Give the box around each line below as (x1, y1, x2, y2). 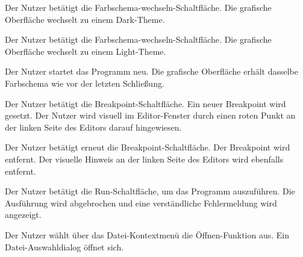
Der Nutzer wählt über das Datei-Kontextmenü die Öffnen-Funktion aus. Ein (5, 228, 290, 241)
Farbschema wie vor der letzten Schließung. (5, 76, 164, 89)
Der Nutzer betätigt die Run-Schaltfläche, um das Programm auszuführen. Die (5, 185, 295, 197)
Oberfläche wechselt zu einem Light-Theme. (5, 45, 166, 57)
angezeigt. (5, 208, 42, 221)
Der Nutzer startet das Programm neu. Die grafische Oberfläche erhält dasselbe (5, 65, 298, 78)
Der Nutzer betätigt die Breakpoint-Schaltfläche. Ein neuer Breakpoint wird (5, 97, 286, 110)
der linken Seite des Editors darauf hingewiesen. (5, 120, 182, 133)
